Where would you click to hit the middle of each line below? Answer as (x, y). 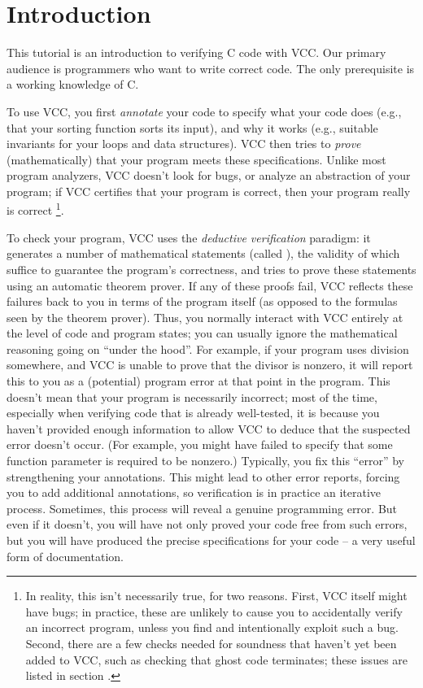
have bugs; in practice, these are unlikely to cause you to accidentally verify (214, 611)
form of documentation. (65, 556)
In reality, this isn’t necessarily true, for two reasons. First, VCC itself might (216, 596)
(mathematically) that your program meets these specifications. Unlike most (196, 159)
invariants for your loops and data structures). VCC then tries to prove (184, 144)
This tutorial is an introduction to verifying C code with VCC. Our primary (196, 52)
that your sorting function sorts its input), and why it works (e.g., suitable (192, 127)
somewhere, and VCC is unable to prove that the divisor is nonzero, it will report (210, 365)
